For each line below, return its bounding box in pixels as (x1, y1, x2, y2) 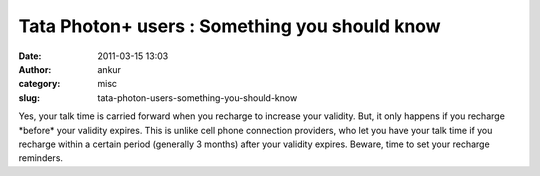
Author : (18, 63, 52, 75)
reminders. (18, 152, 64, 164)
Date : (18, 50, 42, 62)
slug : (18, 91, 40, 104)
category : (18, 78, 61, 90)
